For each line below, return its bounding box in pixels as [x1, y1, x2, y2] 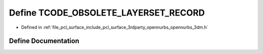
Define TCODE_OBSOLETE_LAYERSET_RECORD [9, 7, 205, 18]
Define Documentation [9, 37, 79, 45]
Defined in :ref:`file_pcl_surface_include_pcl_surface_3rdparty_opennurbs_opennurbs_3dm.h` [21, 24, 208, 30]
